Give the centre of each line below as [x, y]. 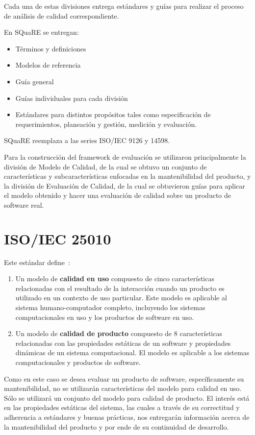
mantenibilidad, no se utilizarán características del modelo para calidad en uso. [123, 388]
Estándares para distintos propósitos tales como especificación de [113, 114]
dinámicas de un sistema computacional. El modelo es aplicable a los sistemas [132, 352]
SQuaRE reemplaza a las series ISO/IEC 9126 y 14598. [87, 140]
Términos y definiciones [51, 48]
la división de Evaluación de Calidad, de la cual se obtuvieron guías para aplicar [125, 185]
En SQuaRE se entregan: [41, 32]
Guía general [35, 81]
